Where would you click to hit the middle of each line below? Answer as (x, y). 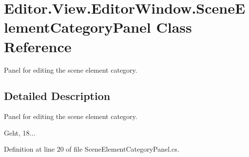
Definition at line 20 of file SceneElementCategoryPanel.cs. (92, 149)
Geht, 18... (20, 132)
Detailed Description (57, 96)
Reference (38, 46)
